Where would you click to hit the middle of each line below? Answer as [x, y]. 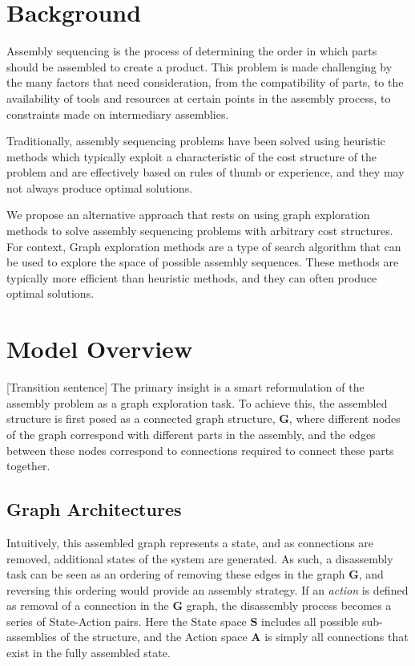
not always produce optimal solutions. [100, 187]
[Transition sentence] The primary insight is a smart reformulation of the [185, 387]
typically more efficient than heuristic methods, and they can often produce [192, 277]
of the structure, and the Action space [154, 637]
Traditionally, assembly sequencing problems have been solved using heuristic [196, 141]
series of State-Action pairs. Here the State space [127, 621]
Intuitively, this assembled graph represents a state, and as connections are [190, 542]
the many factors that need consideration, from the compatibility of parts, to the [205, 82]
